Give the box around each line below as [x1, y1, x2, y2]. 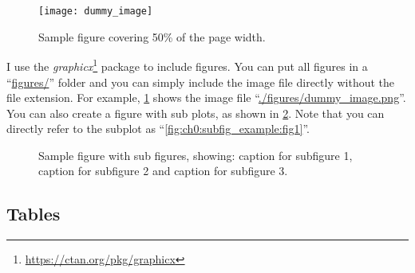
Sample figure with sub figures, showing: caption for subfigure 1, [38, 146, 353, 163]
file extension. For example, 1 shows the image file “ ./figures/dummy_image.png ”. [6, 89, 406, 106]
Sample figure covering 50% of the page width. [38, 28, 266, 45]
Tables [6, 201, 61, 226]
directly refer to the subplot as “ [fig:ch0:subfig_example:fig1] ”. [6, 120, 310, 137]
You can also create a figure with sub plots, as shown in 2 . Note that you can [6, 104, 385, 121]
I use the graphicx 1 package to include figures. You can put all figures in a [6, 56, 368, 74]
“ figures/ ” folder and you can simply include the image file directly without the [6, 73, 395, 90]
